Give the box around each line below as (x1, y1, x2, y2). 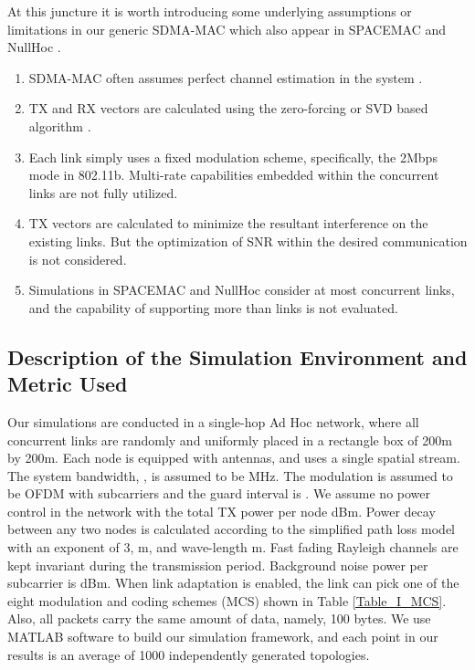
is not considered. (28, 249, 127, 268)
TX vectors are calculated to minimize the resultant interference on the (28, 214, 428, 233)
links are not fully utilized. (28, 183, 178, 202)
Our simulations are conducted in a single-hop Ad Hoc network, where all (7, 412, 419, 431)
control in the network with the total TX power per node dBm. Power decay (7, 501, 436, 520)
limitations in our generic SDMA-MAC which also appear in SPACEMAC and (7, 19, 447, 38)
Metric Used (7, 370, 128, 398)
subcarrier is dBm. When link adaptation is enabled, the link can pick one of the (7, 573, 459, 592)
